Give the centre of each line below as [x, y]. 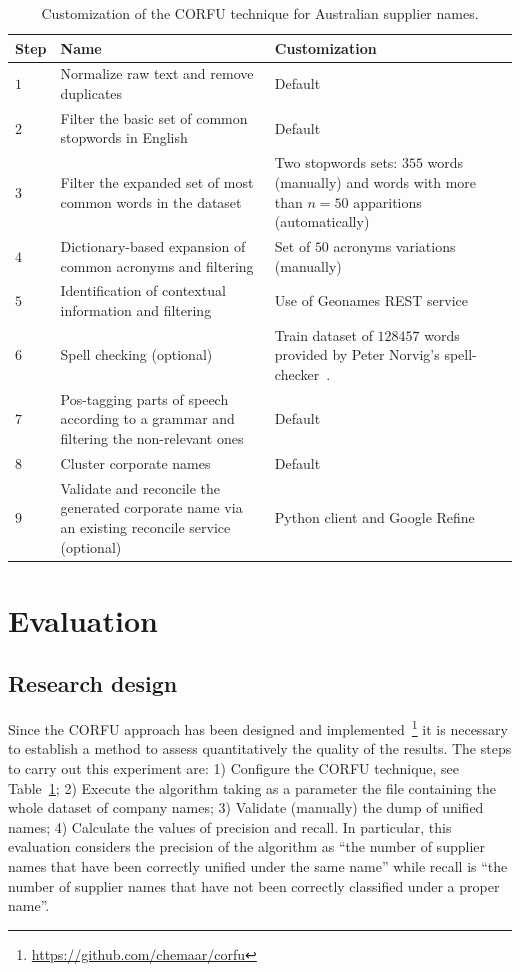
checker [297, 374]
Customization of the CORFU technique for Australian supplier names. [260, 13]
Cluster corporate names [135, 462]
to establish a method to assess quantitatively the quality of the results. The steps [260, 748]
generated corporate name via [151, 507]
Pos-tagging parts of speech [144, 398]
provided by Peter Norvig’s [357, 354]
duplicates [91, 93]
